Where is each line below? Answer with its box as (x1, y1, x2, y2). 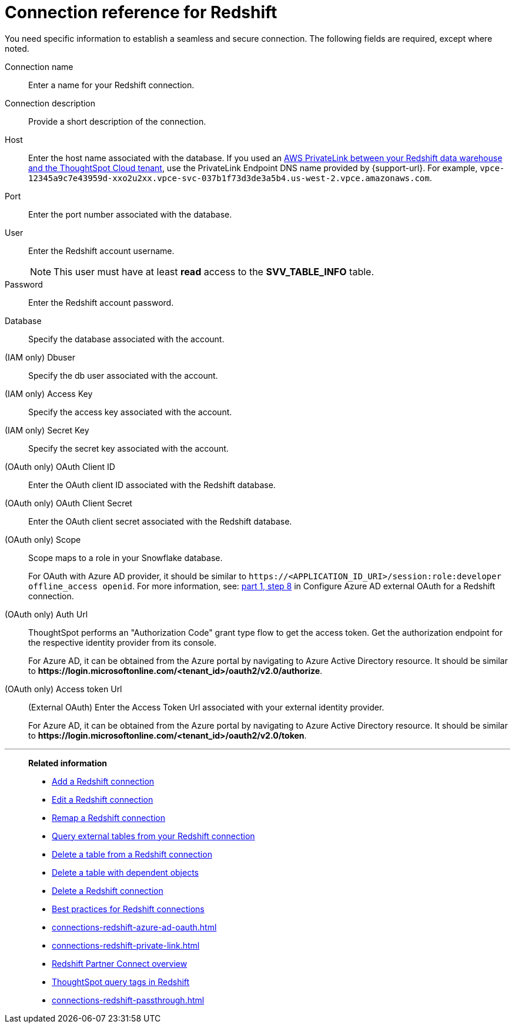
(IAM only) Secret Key (5, 425, 89, 435)
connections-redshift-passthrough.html (52, 994, 205, 1005)
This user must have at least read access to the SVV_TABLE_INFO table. (53, 265, 374, 278)
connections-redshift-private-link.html (52, 940, 200, 950)
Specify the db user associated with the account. (28, 370, 218, 381)
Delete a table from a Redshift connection (52, 849, 212, 859)
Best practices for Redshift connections (52, 903, 205, 914)
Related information (28, 757, 108, 768)
